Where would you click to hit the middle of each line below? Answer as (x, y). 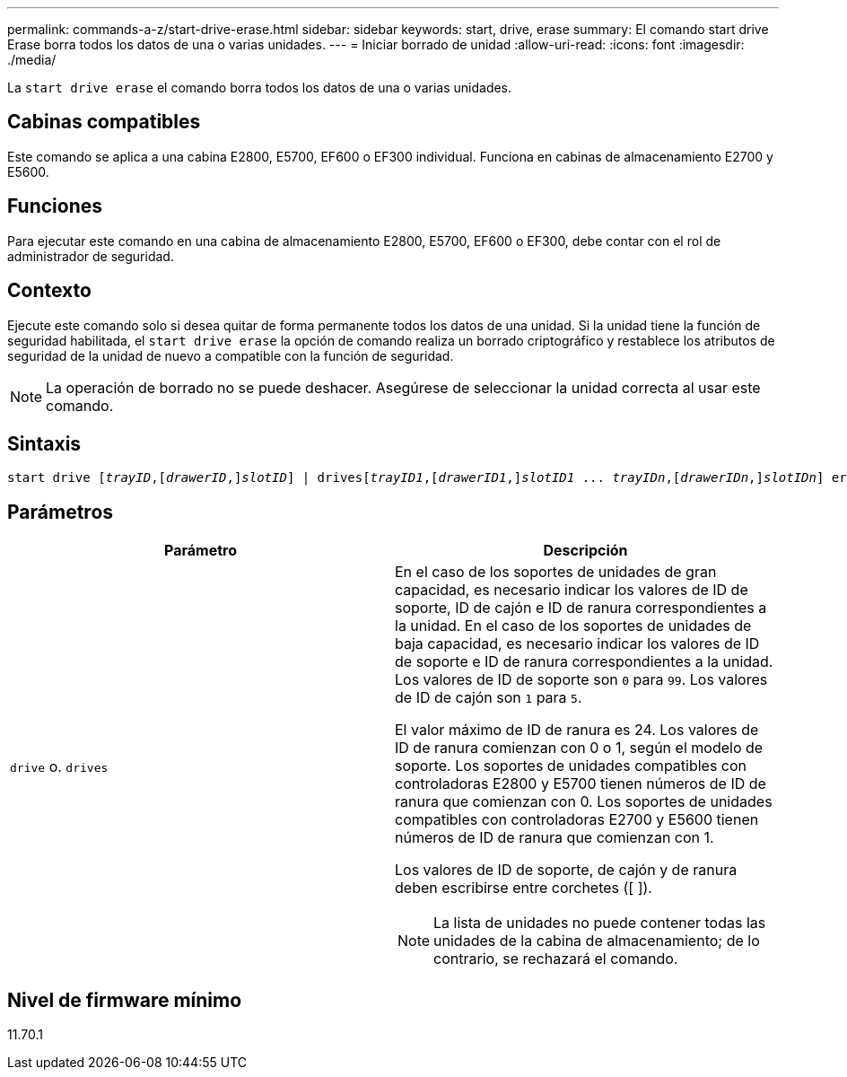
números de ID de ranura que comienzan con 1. (554, 838)
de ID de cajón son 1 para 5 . (489, 698)
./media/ (32, 60)
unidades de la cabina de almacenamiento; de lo (597, 941)
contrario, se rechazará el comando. (556, 959)
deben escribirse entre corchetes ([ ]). (524, 888)
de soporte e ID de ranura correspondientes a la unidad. (584, 662)
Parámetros (61, 512)
